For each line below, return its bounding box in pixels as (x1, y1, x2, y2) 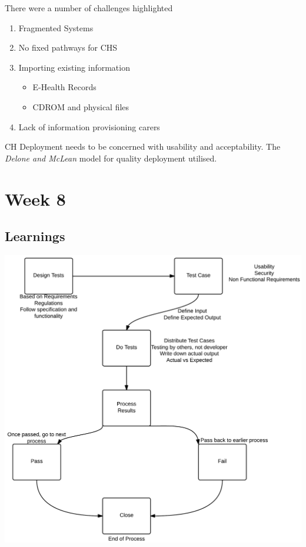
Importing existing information (18, 61, 130, 73)
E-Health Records (32, 81, 97, 93)
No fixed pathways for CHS (18, 41, 118, 54)
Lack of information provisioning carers (18, 120, 160, 133)
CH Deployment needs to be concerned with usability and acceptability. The (5, 140, 281, 153)
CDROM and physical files (32, 100, 129, 113)
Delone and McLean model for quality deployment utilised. (5, 151, 217, 164)
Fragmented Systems (18, 21, 94, 34)
